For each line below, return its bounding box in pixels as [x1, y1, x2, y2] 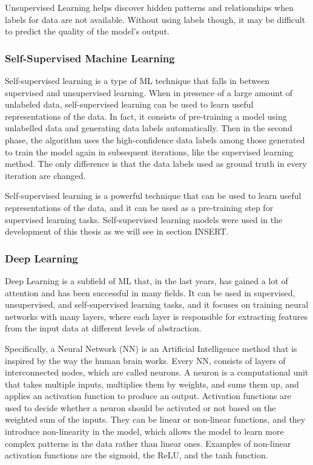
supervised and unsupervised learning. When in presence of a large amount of [5, 86, 293, 99]
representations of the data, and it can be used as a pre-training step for [5, 201, 274, 213]
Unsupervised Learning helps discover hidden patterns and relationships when [5, 1, 294, 13]
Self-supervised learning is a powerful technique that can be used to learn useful [5, 189, 301, 202]
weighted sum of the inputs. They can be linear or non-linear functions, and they [5, 413, 306, 426]
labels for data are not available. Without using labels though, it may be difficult [5, 13, 306, 25]
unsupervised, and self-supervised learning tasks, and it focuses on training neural [5, 298, 309, 311]
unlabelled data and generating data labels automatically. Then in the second [5, 122, 292, 134]
